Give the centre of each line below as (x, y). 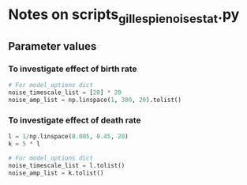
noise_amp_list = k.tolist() (56, 173)
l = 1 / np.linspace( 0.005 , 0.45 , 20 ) (68, 137)
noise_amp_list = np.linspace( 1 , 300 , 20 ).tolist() (95, 100)
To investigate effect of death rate (75, 120)
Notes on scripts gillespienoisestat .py (124, 16)
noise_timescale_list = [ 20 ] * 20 (65, 92)
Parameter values (52, 46)
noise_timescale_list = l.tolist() (67, 166)
